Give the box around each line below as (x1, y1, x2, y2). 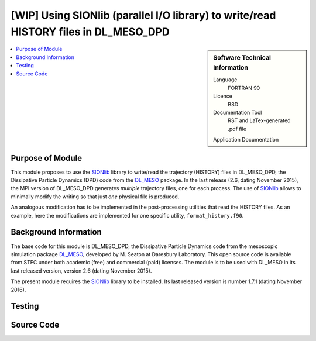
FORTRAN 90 (228, 84, 260, 91)
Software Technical (213, 54, 272, 62)
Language (213, 76, 238, 83)
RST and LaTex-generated (228, 117, 291, 124)
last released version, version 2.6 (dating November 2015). (11, 267, 152, 274)
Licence (213, 92, 232, 99)
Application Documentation (213, 136, 279, 143)
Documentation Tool (213, 109, 262, 116)
